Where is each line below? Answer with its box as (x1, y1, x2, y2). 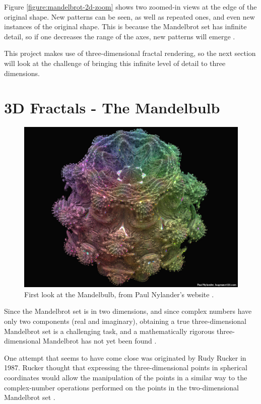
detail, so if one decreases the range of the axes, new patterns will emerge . (4, 31, 235, 41)
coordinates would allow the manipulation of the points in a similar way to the (4, 372, 247, 383)
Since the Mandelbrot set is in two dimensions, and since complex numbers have (4, 306, 252, 316)
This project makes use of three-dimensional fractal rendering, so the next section (4, 48, 256, 58)
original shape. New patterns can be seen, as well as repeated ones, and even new (4, 11, 255, 22)
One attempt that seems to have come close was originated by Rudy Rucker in (4, 352, 246, 363)
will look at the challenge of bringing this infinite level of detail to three (4, 57, 226, 68)
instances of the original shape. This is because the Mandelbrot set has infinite (4, 21, 247, 32)
